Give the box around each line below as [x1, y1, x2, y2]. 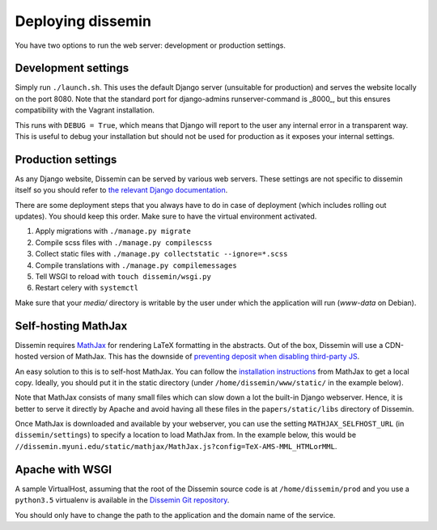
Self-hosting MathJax [15, 319, 128, 333]
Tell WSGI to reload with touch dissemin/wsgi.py [35, 272, 212, 282]
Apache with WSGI [15, 462, 112, 477]
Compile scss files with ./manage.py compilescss [35, 237, 213, 247]
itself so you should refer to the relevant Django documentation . [15, 185, 228, 195]
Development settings [15, 61, 129, 75]
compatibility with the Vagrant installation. [15, 105, 155, 115]
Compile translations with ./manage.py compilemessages [35, 260, 238, 270]
